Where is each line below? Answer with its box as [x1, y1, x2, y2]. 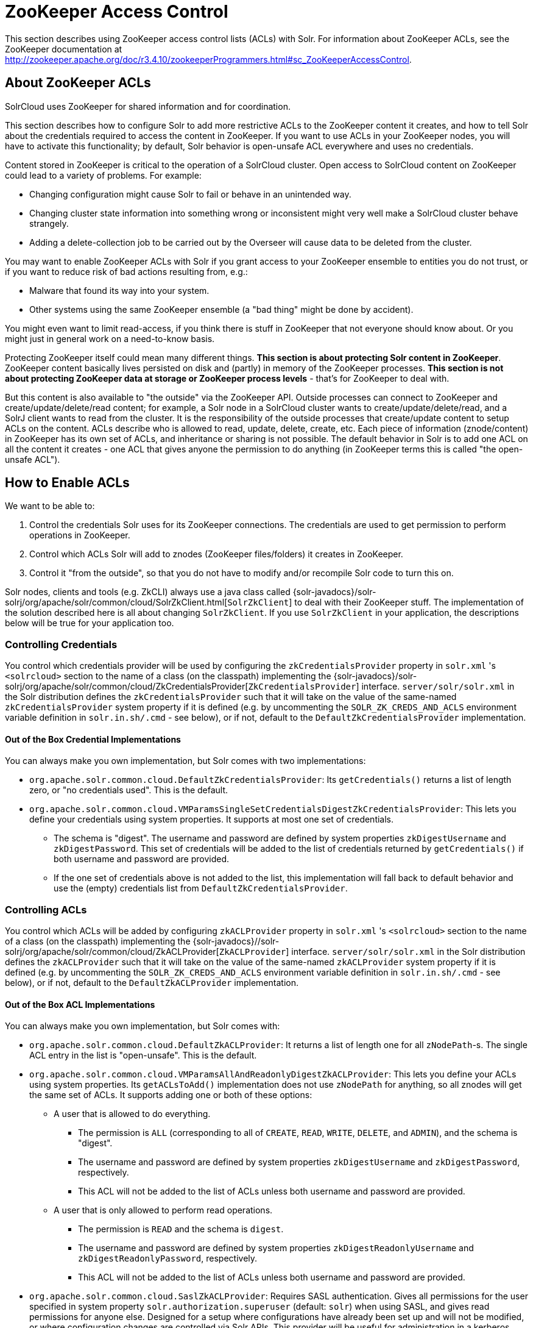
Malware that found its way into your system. [29, 285, 210, 296]
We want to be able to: [5, 501, 95, 512]
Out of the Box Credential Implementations [5, 734, 181, 744]
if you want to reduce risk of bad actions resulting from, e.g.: [5, 266, 248, 277]
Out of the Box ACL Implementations [5, 999, 155, 1010]
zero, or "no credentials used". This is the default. [29, 785, 228, 796]
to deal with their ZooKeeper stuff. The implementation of [294, 597, 524, 608]
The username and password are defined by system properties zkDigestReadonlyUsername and [78, 1243, 474, 1254]
